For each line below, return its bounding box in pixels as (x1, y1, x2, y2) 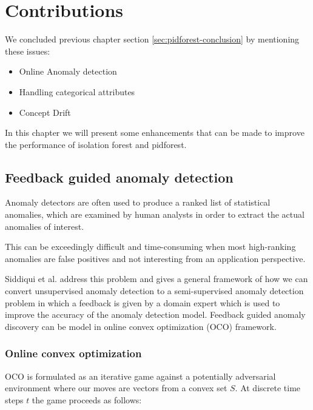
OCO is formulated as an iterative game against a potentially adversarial (5, 369, 276, 382)
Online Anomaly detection (19, 65, 117, 78)
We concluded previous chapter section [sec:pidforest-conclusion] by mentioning (5, 33, 300, 45)
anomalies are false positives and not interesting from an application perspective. (5, 252, 306, 264)
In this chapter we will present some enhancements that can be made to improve (5, 126, 305, 139)
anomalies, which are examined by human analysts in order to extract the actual (5, 208, 305, 221)
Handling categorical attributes (19, 85, 135, 98)
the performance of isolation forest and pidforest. (5, 138, 187, 150)
